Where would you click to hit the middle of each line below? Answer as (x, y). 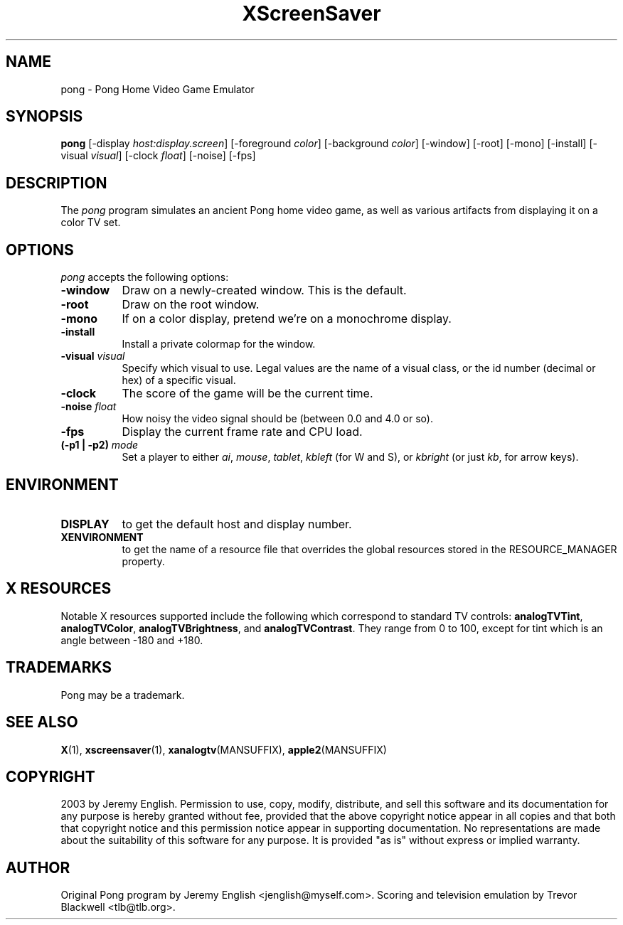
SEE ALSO (42, 722)
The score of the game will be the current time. (247, 394)
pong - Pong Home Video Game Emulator (158, 89)
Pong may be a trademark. (123, 695)
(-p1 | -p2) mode (100, 445)
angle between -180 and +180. (132, 640)
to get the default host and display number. (237, 524)
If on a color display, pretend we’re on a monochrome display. (287, 319)
